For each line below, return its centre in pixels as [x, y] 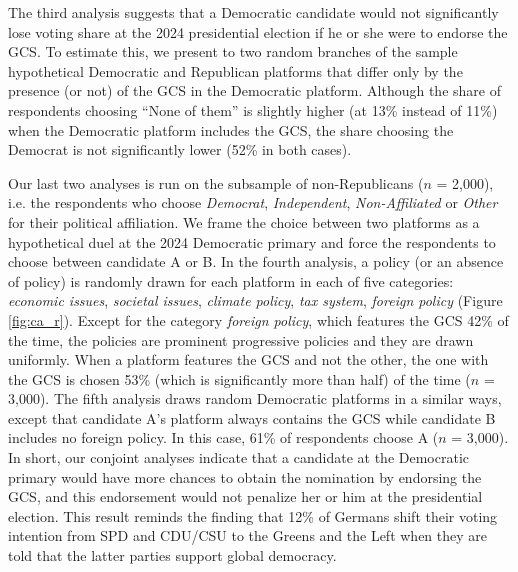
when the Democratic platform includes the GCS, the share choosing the [231, 129]
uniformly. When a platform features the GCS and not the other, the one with [248, 359]
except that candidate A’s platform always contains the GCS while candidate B [252, 417]
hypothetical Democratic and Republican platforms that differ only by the [235, 70]
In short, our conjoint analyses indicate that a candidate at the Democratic [238, 457]
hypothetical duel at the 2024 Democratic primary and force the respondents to [252, 241]
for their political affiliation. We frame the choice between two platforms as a [244, 221]
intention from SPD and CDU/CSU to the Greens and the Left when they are [248, 535]
